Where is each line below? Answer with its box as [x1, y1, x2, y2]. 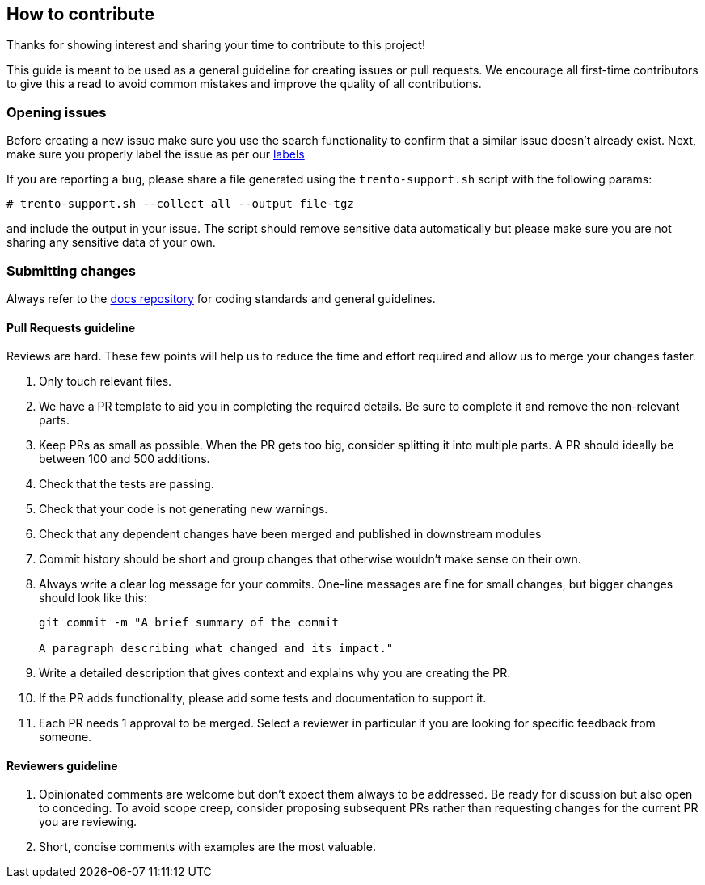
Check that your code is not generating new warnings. [39, 502, 328, 516]
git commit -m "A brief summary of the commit [39, 616, 339, 630]
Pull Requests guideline [6, 320, 136, 335]
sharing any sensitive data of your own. [6, 235, 216, 250]
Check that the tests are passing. [39, 477, 214, 491]
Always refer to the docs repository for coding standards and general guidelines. [6, 291, 436, 306]
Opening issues [6, 103, 107, 120]
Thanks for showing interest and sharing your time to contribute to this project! [6, 38, 425, 53]
